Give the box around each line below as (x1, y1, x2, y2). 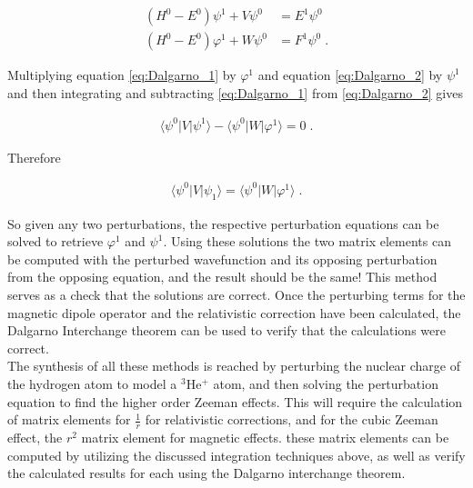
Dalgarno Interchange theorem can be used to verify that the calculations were (7, 321, 446, 340)
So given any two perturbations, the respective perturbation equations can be (7, 214, 439, 233)
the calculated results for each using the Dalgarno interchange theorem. (7, 463, 406, 483)
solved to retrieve (7, 232, 104, 251)
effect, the (7, 428, 63, 447)
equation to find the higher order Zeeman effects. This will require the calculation (7, 392, 463, 411)
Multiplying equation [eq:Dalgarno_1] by (7, 65, 236, 85)
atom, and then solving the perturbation (213, 374, 438, 393)
